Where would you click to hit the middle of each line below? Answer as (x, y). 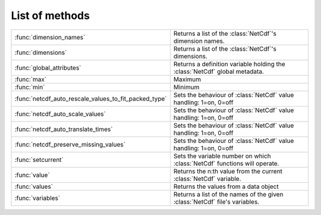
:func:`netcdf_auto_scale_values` (60, 114)
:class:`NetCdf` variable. (207, 179)
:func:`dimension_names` (50, 37)
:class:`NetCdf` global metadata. (219, 71)
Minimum (186, 87)
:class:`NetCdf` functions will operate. (226, 163)
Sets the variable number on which (222, 156)
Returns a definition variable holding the (229, 64)
